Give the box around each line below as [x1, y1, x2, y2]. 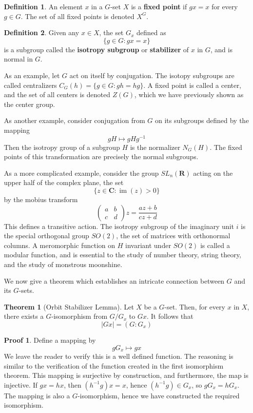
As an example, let [4, 70, 60, 80]
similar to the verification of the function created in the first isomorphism [4, 360, 224, 371]
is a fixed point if [131, 1, 187, 11]
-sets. [19, 285, 34, 295]
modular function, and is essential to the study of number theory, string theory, [4, 249, 241, 260]
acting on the [193, 167, 233, 178]
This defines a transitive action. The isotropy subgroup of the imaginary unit [4, 221, 234, 231]
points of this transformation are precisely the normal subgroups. [4, 151, 198, 162]
